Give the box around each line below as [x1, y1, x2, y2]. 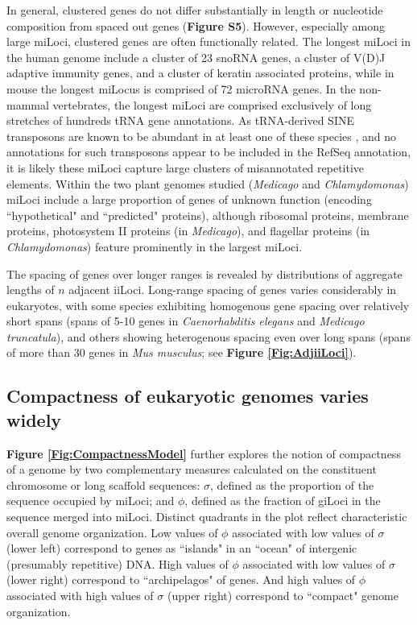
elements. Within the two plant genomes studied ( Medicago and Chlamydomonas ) [6, 175, 409, 192]
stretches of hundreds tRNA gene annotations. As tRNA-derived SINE [6, 112, 354, 129]
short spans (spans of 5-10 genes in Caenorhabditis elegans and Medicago [6, 312, 365, 329]
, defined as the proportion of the [209, 476, 374, 493]
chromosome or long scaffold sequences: [6, 476, 200, 493]
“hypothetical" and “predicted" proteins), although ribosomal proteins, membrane [6, 206, 409, 223]
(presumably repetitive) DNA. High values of [6, 555, 229, 572]
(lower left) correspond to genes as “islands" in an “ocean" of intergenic [6, 540, 357, 557]
